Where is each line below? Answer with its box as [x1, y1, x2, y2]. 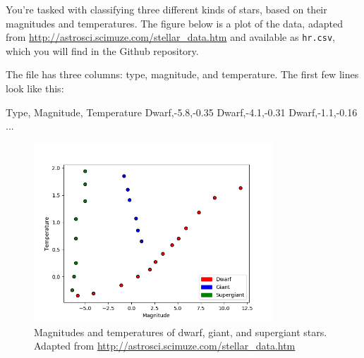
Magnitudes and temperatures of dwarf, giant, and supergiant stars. [34, 324, 327, 339]
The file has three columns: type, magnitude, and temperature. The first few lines [6, 67, 359, 82]
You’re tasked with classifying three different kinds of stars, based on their [6, 2, 327, 16]
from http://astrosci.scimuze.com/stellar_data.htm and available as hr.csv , [6, 30, 335, 44]
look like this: [6, 81, 64, 96]
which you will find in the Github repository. [6, 43, 199, 58]
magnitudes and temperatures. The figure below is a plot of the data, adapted [6, 16, 343, 30]
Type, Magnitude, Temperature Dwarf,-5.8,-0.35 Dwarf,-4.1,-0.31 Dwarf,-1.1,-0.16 [6, 104, 358, 119]
